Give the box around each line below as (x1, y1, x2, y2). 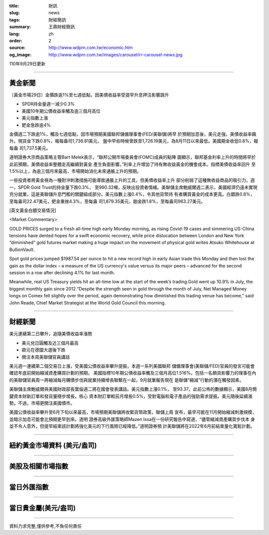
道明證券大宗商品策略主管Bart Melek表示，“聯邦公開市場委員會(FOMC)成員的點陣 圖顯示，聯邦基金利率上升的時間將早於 (9, 154, 256, 160)
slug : (9, 10, 20, 16)
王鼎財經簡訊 (48, 24, 75, 30)
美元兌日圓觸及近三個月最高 (21, 340, 79, 346)
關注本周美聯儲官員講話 (21, 354, 70, 360)
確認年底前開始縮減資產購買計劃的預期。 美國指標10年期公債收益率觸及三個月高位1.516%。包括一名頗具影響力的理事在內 (9, 370, 257, 376)
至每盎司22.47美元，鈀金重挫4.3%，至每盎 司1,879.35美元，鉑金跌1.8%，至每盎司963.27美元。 (9, 198, 206, 204)
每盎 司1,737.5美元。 (9, 145, 51, 151)
